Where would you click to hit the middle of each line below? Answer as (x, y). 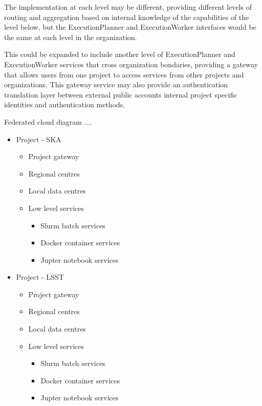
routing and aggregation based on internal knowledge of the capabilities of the (127, 17)
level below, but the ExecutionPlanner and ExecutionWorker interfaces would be (130, 27)
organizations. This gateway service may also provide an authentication (116, 84)
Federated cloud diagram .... (48, 121)
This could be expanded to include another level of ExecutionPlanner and (120, 54)
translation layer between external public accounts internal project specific (121, 94)
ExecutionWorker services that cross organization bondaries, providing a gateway (131, 64)
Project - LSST (40, 277)
